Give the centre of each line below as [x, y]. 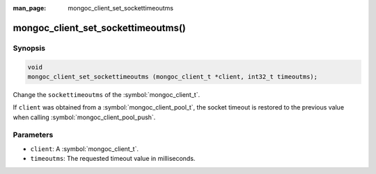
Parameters [33, 135]
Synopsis [29, 48]
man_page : [30, 8]
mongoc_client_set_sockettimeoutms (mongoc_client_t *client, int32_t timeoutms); [173, 77]
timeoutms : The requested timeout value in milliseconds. [113, 159]
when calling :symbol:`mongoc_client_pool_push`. [84, 117]
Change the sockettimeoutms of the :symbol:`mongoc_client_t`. [107, 94]
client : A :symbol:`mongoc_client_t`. [85, 148]
